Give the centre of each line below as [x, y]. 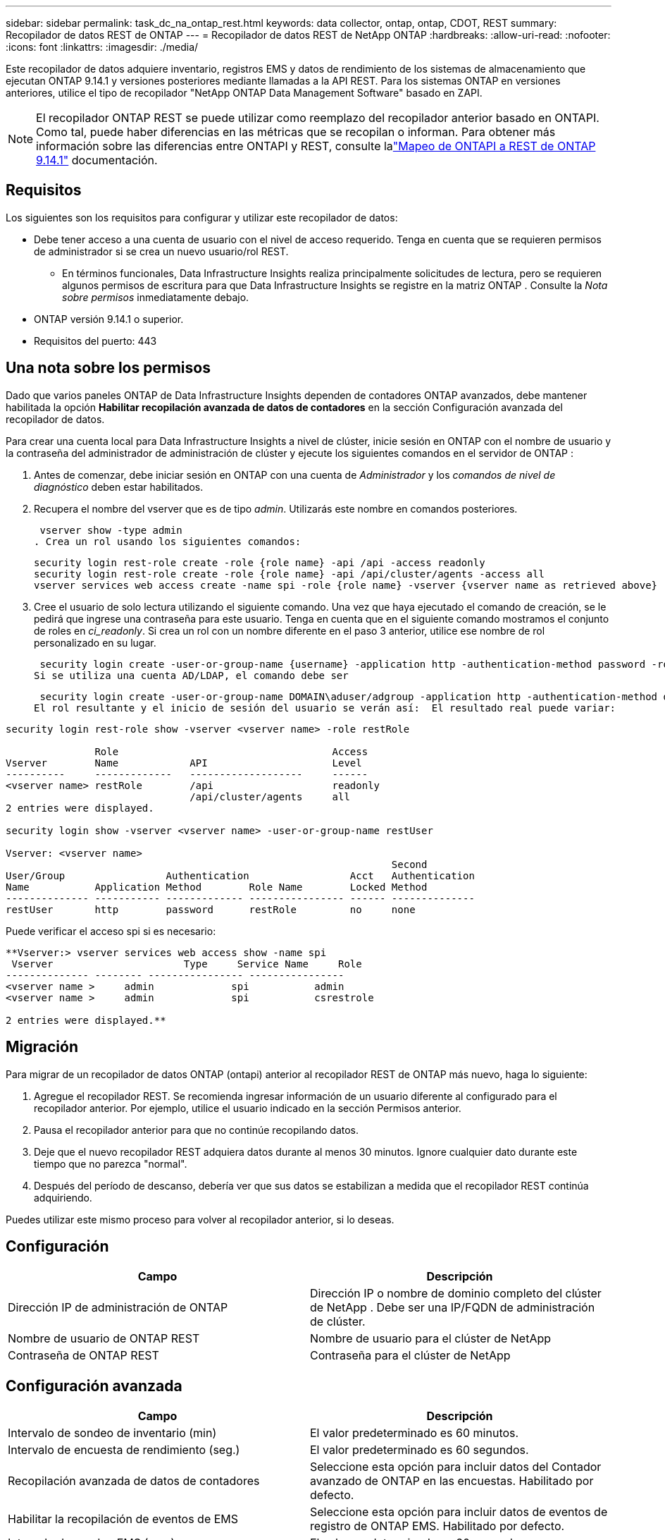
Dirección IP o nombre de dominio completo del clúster [456, 1294]
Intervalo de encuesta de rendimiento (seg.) [124, 1450]
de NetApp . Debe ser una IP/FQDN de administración [453, 1308]
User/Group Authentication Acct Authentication [240, 875]
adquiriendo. [63, 1197]
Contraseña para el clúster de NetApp [410, 1356]
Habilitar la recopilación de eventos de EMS [123, 1519]
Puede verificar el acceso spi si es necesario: [111, 931]
